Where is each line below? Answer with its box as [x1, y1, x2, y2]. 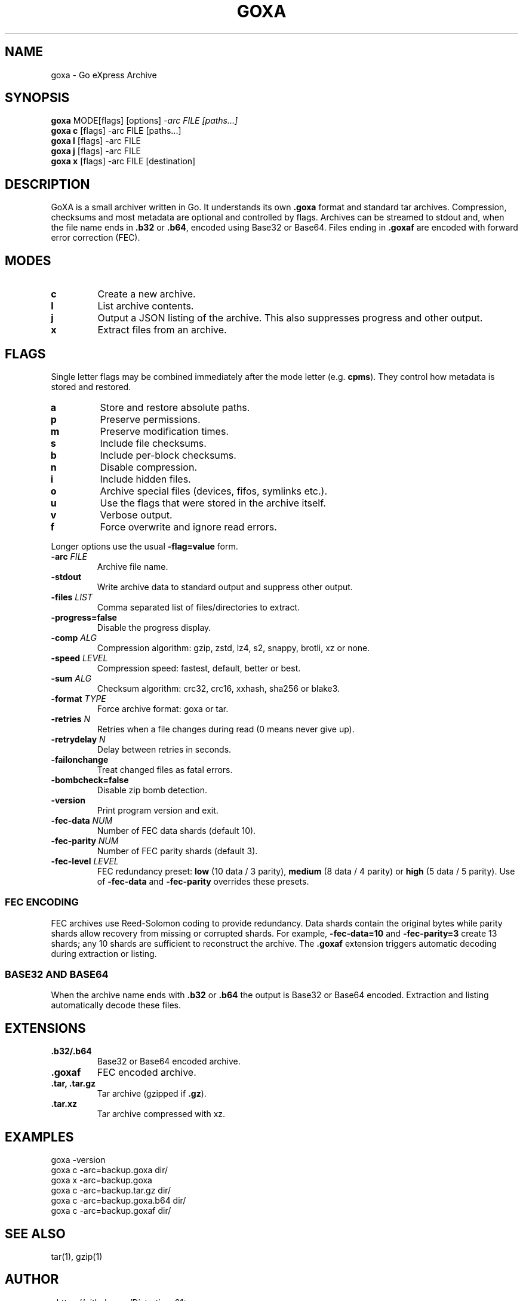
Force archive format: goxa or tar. [97, 703, 229, 714]
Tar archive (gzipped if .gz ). [97, 1088, 207, 1099]
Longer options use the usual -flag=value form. [51, 541, 238, 551]
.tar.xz [51, 1099, 78, 1109]
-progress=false [51, 612, 117, 622]
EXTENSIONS [5, 1020, 86, 1036]
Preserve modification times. [100, 425, 229, 437]
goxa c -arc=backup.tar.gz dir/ [51, 1185, 171, 1196]
